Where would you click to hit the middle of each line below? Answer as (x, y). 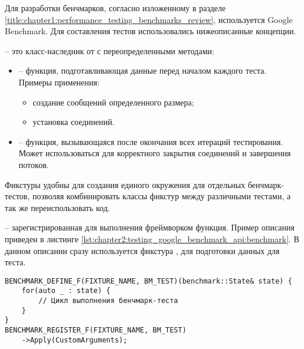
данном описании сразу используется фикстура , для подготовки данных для (142, 250)
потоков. (34, 164)
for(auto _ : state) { (66, 291)
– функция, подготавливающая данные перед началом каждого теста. (143, 70)
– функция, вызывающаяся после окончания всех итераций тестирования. (151, 141)
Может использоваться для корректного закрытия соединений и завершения (155, 153)
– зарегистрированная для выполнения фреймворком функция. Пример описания (150, 227)
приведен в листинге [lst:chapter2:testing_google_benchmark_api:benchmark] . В (152, 238)
